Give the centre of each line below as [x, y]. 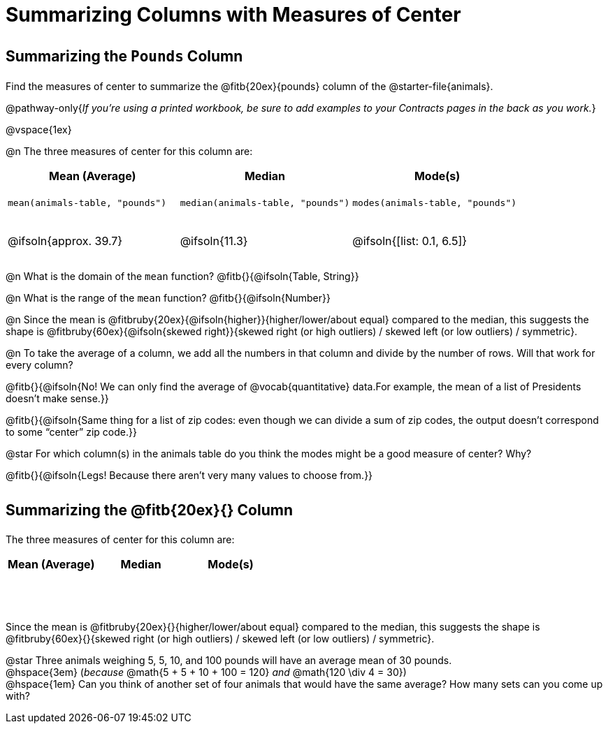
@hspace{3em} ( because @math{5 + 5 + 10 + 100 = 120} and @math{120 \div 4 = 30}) [206, 672]
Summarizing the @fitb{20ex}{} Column [149, 510]
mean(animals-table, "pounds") [87, 203]
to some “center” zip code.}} [71, 432]
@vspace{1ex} [39, 129]
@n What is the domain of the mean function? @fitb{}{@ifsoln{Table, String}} [182, 277]
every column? [39, 365]
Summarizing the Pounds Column [124, 56]
